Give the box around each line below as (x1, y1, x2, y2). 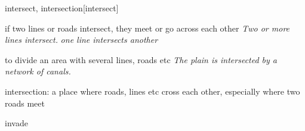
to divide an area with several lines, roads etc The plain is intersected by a (5, 53, 278, 65)
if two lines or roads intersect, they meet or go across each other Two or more (5, 21, 290, 34)
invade (5, 117, 28, 129)
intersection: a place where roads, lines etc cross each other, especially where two (5, 85, 300, 97)
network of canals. (5, 65, 71, 77)
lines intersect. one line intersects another (5, 33, 158, 46)
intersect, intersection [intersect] (5, 2, 119, 14)
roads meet (5, 96, 45, 109)
